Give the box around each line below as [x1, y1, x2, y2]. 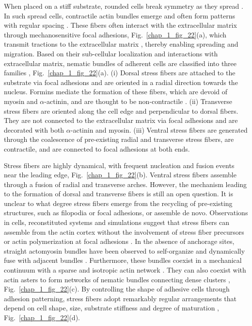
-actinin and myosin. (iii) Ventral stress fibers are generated [70, 124, 248, 135]
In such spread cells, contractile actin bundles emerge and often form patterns [4, 10, 235, 20]
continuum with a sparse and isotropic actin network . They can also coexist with [4, 265, 246, 275]
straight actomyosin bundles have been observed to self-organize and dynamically [4, 245, 245, 256]
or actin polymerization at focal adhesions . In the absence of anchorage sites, [4, 236, 235, 246]
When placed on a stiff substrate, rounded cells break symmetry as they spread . [4, 1, 243, 11]
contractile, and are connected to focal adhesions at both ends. [4, 143, 190, 154]
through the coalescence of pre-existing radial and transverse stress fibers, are [4, 134, 234, 144]
